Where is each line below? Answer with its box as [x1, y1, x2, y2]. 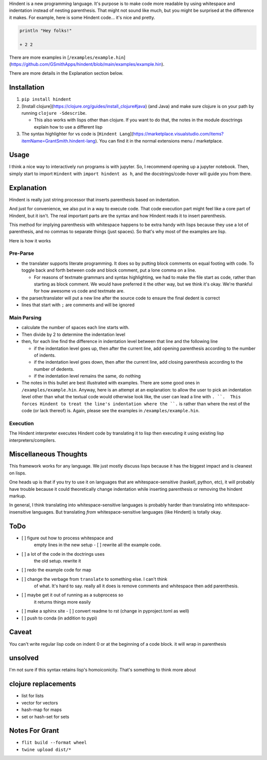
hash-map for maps [21, 707, 62, 712]
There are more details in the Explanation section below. [9, 70, 124, 76]
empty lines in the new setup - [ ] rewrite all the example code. [34, 542, 162, 548]
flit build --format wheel [21, 740, 87, 746]
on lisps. [9, 470, 27, 476]
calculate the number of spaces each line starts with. [21, 325, 130, 331]
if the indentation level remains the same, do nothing [34, 373, 141, 379]
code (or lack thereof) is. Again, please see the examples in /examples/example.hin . [21, 408, 200, 414]
